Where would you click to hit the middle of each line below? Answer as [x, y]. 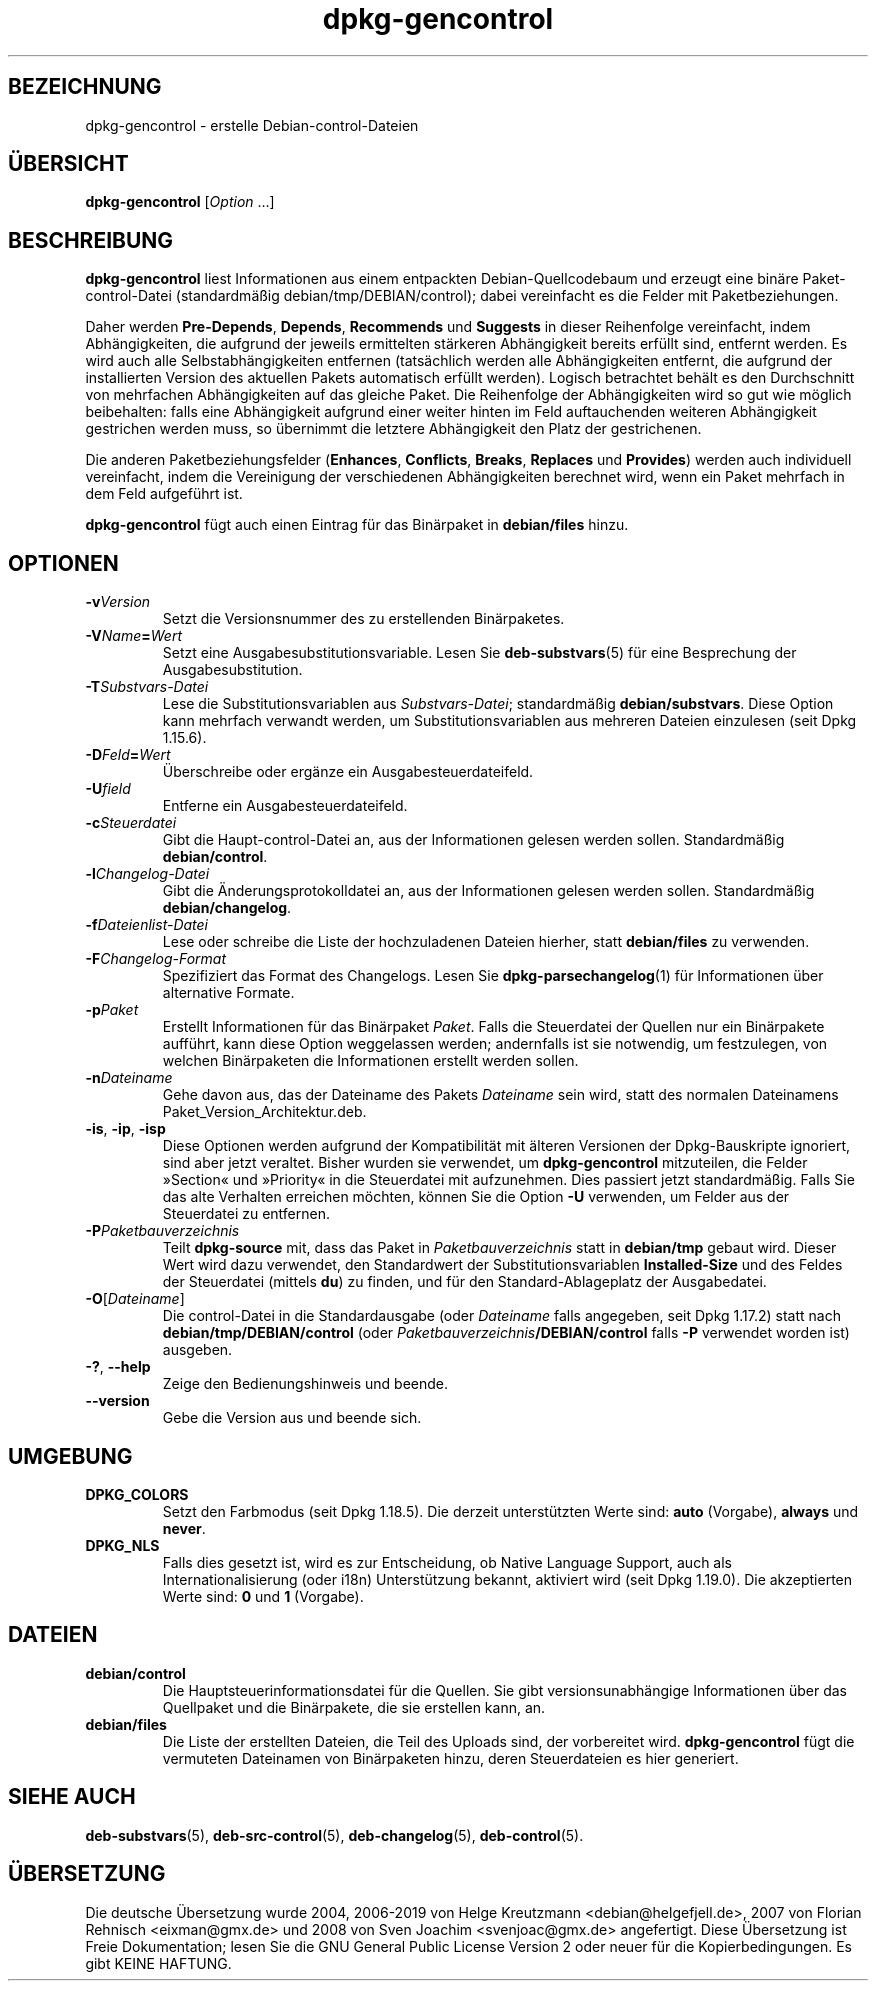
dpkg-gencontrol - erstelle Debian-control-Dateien [252, 125]
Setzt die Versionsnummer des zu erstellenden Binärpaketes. [363, 619]
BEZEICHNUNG [85, 87]
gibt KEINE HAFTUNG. [158, 1963]
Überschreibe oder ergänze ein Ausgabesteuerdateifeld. [348, 772]
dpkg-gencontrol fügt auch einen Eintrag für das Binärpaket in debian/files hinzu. [357, 525]
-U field [108, 789]
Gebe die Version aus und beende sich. [292, 1418]
